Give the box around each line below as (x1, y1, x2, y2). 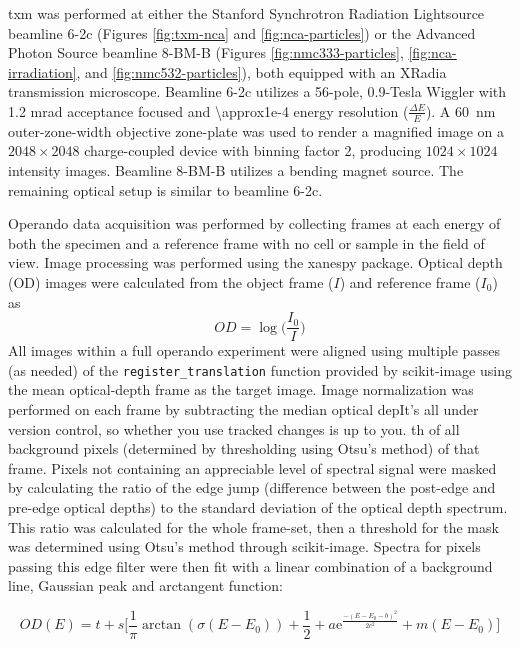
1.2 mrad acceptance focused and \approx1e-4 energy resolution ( (8, 100, 409, 121)
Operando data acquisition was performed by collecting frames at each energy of (8, 213, 501, 234)
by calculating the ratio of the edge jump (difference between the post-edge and (8, 477, 496, 498)
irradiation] (8, 61, 77, 82)
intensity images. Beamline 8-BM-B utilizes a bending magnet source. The (8, 159, 464, 180)
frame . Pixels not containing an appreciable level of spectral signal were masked (8, 457, 497, 478)
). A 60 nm (425, 100, 496, 121)
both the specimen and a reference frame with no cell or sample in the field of (8, 232, 485, 253)
